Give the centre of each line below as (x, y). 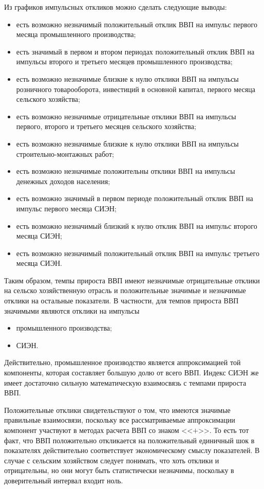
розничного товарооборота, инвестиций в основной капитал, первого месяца (136, 89)
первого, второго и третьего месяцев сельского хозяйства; (106, 126)
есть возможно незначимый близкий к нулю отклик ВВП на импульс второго (137, 225)
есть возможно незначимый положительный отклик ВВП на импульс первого (137, 24)
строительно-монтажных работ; (65, 153)
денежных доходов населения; (63, 181)
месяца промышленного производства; (76, 34)
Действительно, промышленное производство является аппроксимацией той (122, 362)
